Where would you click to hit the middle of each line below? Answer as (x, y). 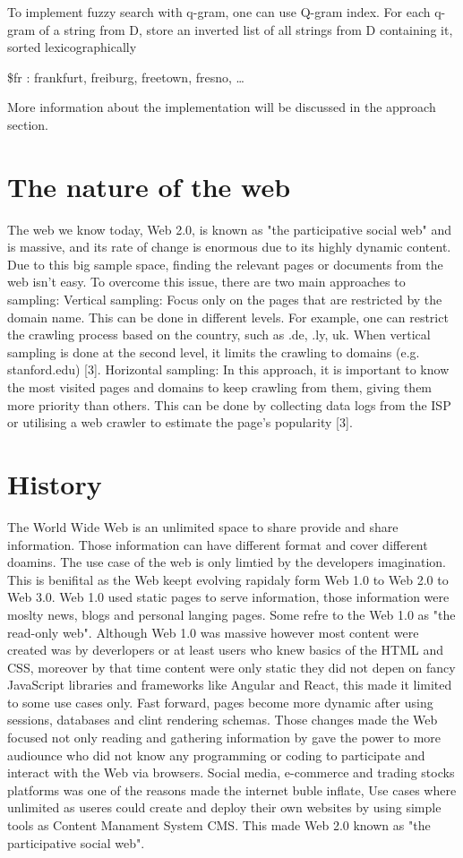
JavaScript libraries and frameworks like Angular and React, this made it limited (230, 685)
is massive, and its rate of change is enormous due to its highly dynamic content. (229, 247)
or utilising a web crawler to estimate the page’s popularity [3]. (180, 422)
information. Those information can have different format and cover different (218, 544)
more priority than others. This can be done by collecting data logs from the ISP (229, 404)
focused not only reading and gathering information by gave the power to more (224, 738)
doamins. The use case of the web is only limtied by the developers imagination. (227, 562)
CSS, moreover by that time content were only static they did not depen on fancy (231, 667)
